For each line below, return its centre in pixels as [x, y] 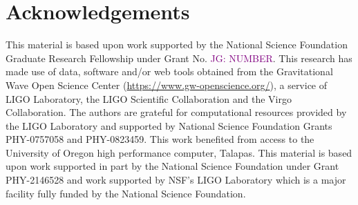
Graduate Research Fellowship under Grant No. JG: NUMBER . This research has [179, 58]
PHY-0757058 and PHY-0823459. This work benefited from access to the [160, 139]
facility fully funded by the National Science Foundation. [126, 193]
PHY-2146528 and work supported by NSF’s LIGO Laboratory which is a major [176, 180]
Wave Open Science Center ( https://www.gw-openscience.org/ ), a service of [167, 85]
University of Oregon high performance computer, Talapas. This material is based [179, 152]
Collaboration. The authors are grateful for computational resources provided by [176, 112]
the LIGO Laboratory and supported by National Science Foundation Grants [169, 125]
